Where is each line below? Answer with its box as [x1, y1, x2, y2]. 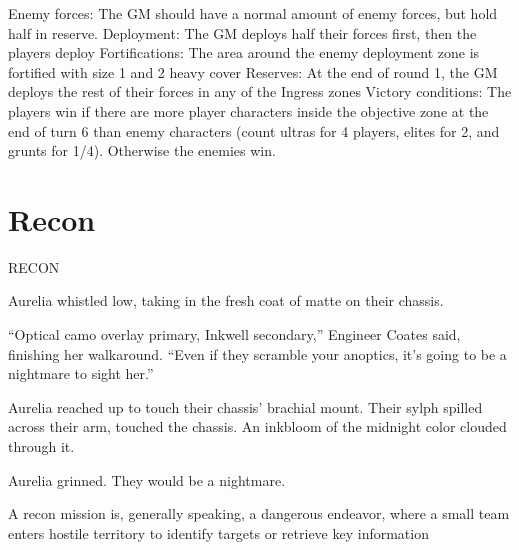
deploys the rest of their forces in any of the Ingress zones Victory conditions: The [8, 81, 512, 102]
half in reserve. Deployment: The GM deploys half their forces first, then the [8, 22, 477, 43]
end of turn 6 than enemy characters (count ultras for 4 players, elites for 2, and [8, 120, 500, 141]
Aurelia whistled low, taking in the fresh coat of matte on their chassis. [8, 290, 444, 311]
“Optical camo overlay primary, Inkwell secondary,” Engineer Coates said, [8, 324, 461, 345]
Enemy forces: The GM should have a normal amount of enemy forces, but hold [8, 3, 498, 23]
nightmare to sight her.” [8, 363, 154, 384]
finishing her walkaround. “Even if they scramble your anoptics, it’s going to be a [8, 343, 507, 364]
